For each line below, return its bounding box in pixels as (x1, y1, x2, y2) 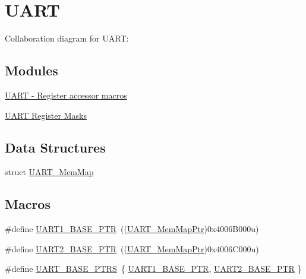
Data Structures (5, 138, 106, 156)
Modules (5, 61, 58, 80)
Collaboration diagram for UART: (5, 32, 129, 45)
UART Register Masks (5, 109, 87, 121)
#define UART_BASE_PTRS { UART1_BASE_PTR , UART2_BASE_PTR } (5, 262, 302, 275)
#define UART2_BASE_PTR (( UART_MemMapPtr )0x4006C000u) (5, 242, 259, 255)
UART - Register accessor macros (5, 88, 127, 101)
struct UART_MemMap (5, 166, 94, 178)
